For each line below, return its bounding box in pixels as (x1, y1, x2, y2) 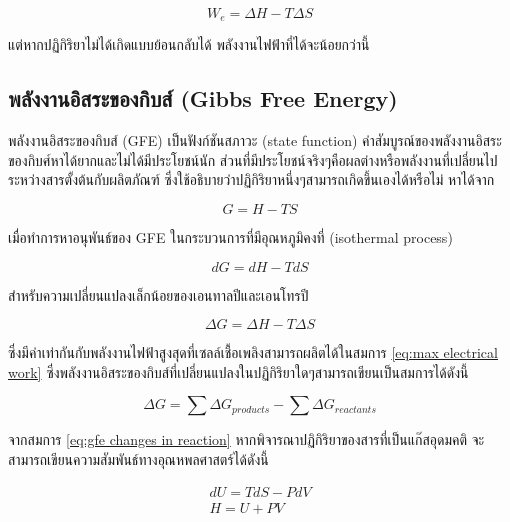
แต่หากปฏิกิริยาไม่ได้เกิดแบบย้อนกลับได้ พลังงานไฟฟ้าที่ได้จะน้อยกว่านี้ (8, 34, 370, 55)
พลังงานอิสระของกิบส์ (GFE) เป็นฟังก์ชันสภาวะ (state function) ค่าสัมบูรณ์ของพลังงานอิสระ (8, 130, 502, 151)
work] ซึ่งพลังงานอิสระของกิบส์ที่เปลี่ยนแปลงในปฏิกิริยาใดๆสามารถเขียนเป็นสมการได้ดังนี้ (8, 361, 469, 382)
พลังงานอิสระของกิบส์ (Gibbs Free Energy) (8, 83, 398, 114)
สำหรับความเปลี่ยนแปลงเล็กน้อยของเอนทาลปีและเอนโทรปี (8, 284, 309, 305)
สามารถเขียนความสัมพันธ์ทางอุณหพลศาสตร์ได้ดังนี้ (8, 449, 269, 469)
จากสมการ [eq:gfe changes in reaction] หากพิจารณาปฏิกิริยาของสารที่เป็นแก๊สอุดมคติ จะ (8, 429, 485, 450)
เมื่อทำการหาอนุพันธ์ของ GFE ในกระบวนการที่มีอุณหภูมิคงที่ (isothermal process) (8, 227, 453, 248)
